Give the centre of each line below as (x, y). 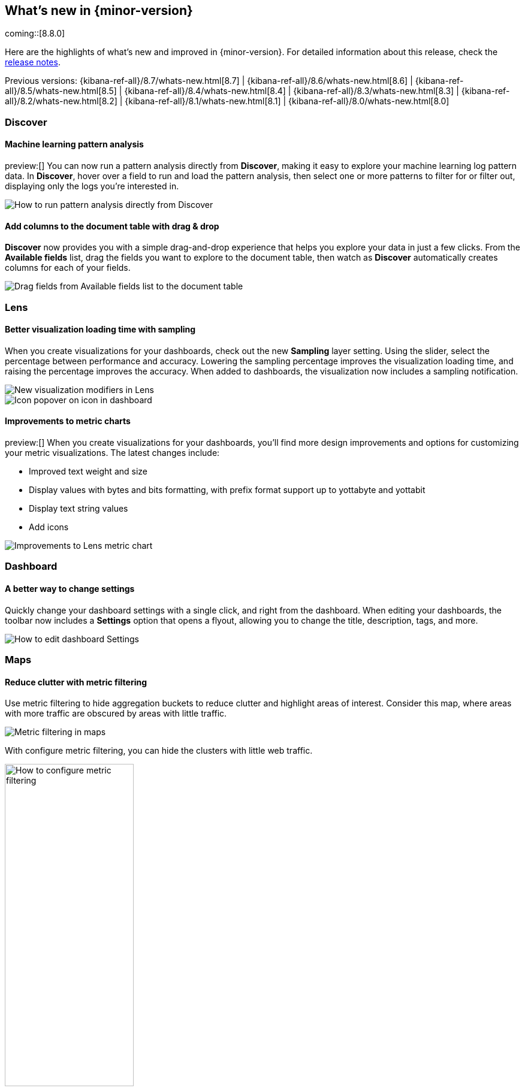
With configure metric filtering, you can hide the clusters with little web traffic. (159, 751)
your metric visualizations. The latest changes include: (112, 453)
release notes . (33, 62)
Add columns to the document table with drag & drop (112, 226)
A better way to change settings (70, 589)
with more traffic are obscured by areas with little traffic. (116, 714)
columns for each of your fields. (68, 268)
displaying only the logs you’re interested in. (92, 186)
